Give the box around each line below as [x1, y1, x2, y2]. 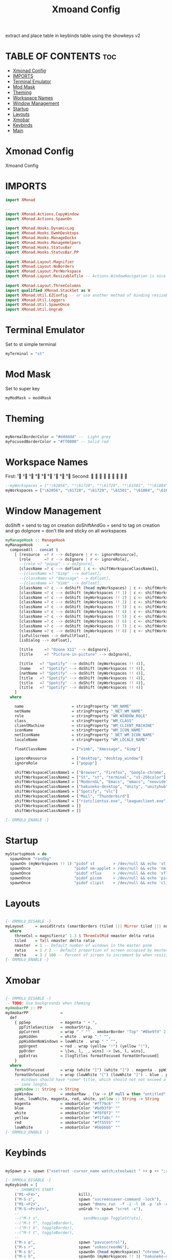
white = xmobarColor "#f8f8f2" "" [14, 1111, 120, 1116]
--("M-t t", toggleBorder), [14, 1230, 74, 1235]
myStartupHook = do [5, 851, 47, 857]
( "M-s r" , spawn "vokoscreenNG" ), [14, 1244, 130, 1250]
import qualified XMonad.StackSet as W [5, 288, 91, 293]
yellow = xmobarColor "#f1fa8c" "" [14, 1115, 120, 1120]
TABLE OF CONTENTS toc [5, 50, 117, 62]
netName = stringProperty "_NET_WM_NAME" [14, 709, 143, 714]
